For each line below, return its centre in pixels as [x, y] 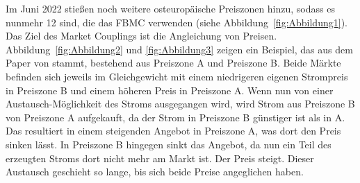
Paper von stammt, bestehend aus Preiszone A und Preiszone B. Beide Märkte [173, 63]
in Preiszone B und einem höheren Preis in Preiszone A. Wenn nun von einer [170, 90]
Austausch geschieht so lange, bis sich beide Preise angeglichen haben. [155, 172]
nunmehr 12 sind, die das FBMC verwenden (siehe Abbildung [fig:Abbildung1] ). [177, 22]
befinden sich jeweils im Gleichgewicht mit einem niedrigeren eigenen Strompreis [177, 76]
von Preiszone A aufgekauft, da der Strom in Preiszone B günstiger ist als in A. [175, 117]
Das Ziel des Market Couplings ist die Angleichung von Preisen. [141, 36]
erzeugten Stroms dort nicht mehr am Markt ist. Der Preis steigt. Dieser [160, 158]
